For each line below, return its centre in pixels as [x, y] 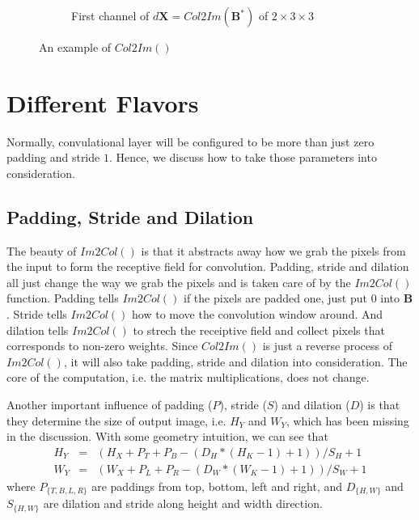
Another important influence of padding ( [110, 405]
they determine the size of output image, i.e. [116, 420]
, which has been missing [347, 420]
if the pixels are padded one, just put [275, 298]
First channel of [110, 15]
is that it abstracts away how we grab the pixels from [273, 250]
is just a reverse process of [327, 346]
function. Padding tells [63, 298]
